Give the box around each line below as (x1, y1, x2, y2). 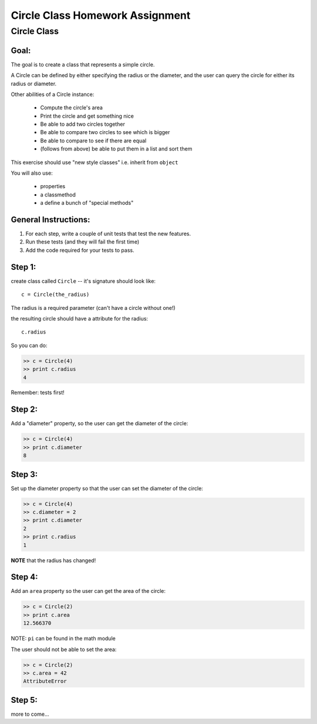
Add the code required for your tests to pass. (25, 246, 134, 253)
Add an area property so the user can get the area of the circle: (11, 588, 166, 595)
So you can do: (11, 342, 48, 349)
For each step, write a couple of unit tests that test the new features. (25, 230, 191, 238)
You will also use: (11, 169, 53, 176)
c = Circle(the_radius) (21, 291, 90, 298)
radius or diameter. (11, 80, 57, 87)
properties (40, 183, 66, 190)
